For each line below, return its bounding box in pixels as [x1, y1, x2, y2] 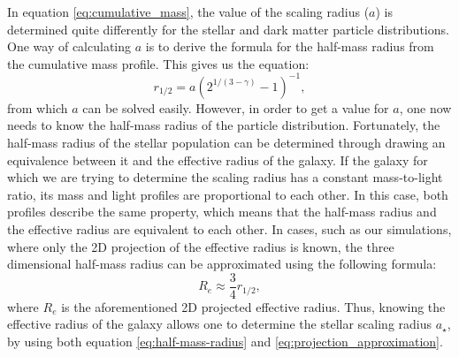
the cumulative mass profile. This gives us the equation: [7, 54, 310, 72]
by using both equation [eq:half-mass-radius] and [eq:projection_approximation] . [7, 332, 443, 351]
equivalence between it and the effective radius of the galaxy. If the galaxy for [7, 150, 428, 169]
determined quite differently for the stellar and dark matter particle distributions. [7, 19, 449, 38]
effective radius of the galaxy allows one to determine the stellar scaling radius [7, 315, 432, 333]
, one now [399, 98, 452, 117]
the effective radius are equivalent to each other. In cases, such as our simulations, [7, 220, 452, 239]
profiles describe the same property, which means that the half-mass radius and [7, 202, 437, 221]
